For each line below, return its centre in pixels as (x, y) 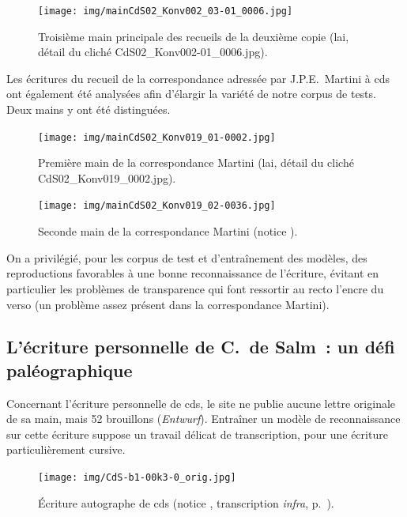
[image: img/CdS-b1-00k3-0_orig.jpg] (137, 478)
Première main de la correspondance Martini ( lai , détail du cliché (196, 162)
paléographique (70, 370)
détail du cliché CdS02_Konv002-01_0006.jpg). (153, 52)
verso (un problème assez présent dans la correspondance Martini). (168, 304)
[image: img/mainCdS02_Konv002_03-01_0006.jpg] (166, 11)
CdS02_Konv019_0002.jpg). (107, 177)
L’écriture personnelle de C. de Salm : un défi (201, 347)
